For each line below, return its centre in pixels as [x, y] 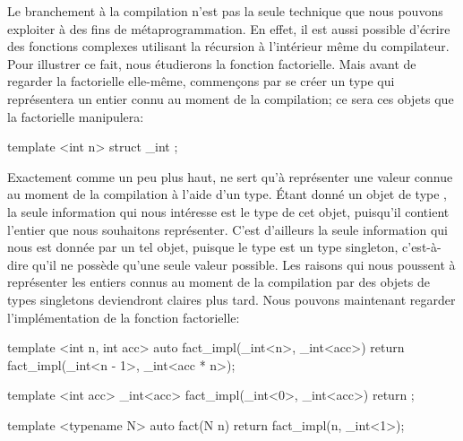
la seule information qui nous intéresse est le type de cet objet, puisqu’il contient [228, 211]
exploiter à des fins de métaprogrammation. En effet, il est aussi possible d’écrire [229, 28]
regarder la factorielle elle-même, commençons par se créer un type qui [201, 81]
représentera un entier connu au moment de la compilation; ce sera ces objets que [231, 98]
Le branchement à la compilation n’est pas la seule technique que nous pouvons [225, 11]
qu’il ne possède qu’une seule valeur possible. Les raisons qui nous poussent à [244, 264]
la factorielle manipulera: [76, 116]
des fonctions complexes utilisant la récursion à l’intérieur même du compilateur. [228, 46]
